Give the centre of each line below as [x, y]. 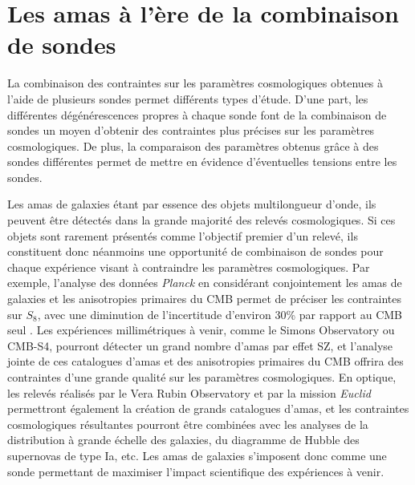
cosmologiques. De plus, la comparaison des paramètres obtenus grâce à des [193, 145]
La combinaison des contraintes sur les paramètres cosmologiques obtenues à [195, 83]
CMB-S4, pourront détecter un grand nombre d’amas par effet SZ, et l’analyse [200, 345]
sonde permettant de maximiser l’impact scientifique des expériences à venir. [196, 471]
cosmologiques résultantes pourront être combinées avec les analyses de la [188, 424]
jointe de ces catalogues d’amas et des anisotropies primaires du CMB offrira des [205, 361]
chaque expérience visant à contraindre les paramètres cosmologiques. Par [189, 267]
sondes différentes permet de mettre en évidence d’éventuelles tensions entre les [202, 162]
